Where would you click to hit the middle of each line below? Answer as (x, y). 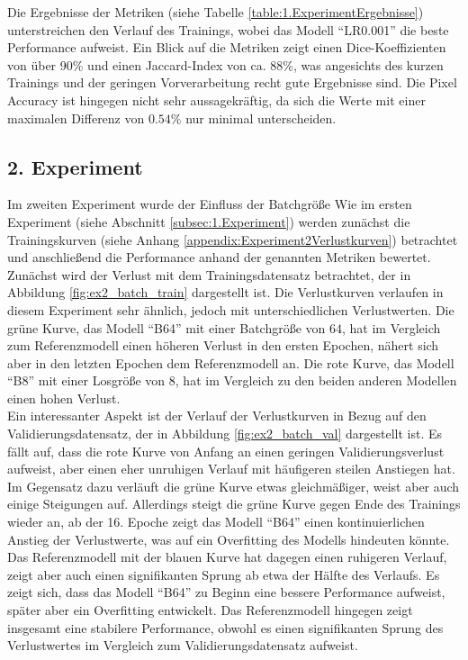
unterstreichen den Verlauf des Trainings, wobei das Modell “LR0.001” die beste (228, 29)
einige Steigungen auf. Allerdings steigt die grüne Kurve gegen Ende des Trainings (234, 504)
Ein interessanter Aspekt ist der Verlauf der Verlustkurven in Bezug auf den (217, 416)
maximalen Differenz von (76, 118)
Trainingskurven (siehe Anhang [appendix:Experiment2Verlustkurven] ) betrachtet (233, 239)
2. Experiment (75, 166)
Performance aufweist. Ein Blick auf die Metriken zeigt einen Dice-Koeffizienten (227, 47)
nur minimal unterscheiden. (261, 118)
